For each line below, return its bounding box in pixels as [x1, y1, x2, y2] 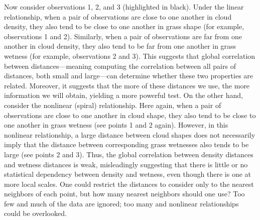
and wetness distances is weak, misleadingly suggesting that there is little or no [4, 159, 248, 169]
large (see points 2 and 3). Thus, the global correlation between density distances [4, 149, 253, 159]
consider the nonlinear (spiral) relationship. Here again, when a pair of [4, 99, 221, 110]
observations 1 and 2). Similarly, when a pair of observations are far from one [4, 31, 242, 41]
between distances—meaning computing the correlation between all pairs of [4, 60, 236, 71]
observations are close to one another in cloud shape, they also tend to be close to [4, 109, 256, 120]
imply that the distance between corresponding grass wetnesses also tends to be [4, 139, 249, 150]
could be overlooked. [4, 208, 67, 218]
